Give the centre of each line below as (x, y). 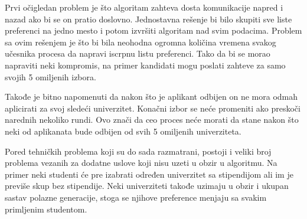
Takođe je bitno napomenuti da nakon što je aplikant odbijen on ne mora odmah (151, 97)
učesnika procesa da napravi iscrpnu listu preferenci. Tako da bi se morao (138, 53)
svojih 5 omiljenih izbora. (50, 76)
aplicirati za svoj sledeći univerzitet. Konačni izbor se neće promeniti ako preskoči (153, 108)
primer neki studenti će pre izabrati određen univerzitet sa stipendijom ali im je (149, 174)
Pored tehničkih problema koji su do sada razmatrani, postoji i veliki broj (138, 151)
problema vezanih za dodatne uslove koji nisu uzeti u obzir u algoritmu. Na (141, 163)
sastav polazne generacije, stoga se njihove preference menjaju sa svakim (136, 197)
